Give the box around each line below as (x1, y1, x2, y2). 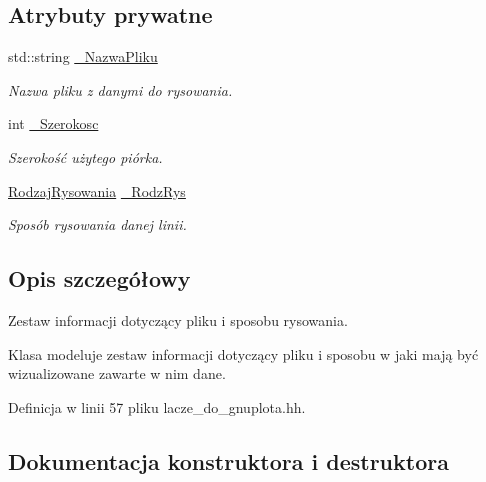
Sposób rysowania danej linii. (8, 214, 187, 235)
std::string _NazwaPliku (8, 46, 158, 67)
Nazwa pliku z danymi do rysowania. (8, 79, 233, 100)
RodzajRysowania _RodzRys (8, 180, 186, 201)
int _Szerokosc (8, 113, 99, 134)
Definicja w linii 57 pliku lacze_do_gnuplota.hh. (8, 396, 306, 417)
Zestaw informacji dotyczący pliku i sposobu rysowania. (8, 309, 348, 330)
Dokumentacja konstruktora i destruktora (8, 445, 449, 476)
